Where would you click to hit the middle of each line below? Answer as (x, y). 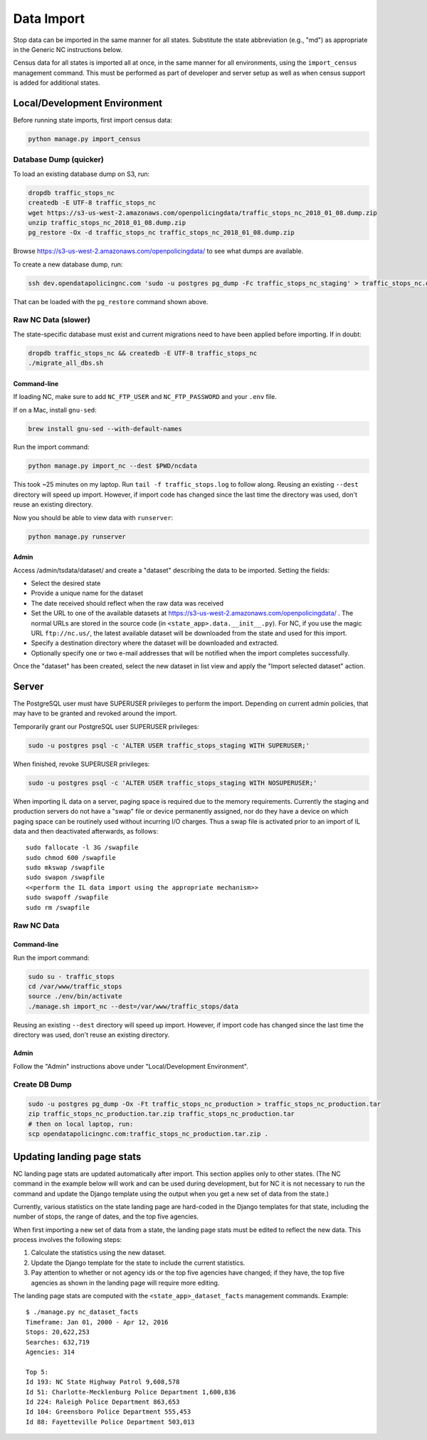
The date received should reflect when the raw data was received (127, 603)
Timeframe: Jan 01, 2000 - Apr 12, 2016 (97, 1322)
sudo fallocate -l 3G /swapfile (82, 848)
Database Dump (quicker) (59, 160)
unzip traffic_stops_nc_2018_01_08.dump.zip (107, 222)
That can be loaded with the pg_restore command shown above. (111, 301)
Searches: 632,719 (58, 1342)
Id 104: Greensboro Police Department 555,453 (109, 1412)
